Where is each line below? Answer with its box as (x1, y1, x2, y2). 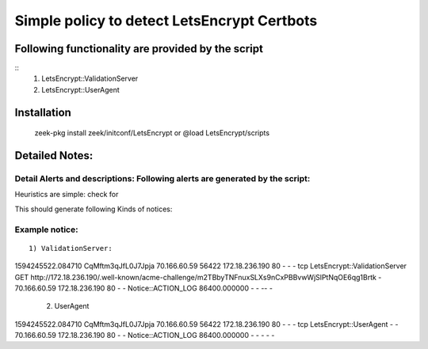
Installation (14, 105, 71, 119)
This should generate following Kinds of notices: (14, 204, 173, 214)
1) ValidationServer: (29, 244, 113, 252)
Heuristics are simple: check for (14, 190, 119, 199)
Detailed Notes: (14, 149, 94, 162)
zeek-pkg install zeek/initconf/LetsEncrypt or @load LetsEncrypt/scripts (34, 128, 269, 138)
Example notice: (14, 224, 78, 235)
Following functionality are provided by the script (14, 42, 263, 55)
